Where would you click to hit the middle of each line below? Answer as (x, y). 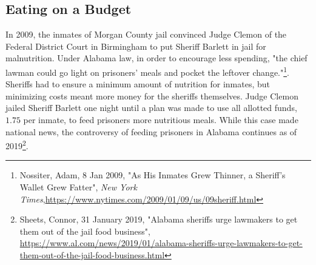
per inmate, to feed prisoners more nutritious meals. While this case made (161, 120)
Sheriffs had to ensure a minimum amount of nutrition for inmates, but (138, 84)
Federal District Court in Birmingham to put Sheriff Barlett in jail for (136, 46)
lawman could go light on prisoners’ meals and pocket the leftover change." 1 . (147, 71)
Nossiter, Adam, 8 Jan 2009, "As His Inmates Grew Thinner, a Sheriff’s (153, 175)
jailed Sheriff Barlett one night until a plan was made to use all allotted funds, (151, 108)
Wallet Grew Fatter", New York (78, 187)
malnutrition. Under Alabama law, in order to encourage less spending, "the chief (156, 58)
